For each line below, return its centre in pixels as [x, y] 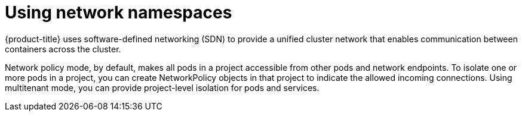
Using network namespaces [119, 12]
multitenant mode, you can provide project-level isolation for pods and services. [162, 87]
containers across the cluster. [63, 49]
